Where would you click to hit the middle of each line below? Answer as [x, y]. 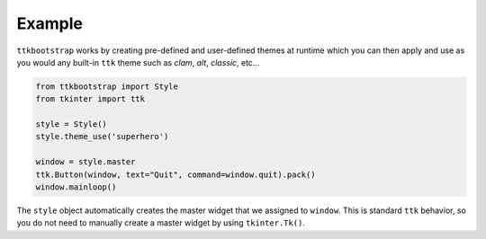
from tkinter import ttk [90, 99]
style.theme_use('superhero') [102, 137]
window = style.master [85, 162]
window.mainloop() [76, 187]
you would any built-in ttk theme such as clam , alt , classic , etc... [138, 62]
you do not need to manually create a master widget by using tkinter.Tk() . [161, 223]
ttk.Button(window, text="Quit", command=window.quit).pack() [175, 174]
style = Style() [72, 124]
